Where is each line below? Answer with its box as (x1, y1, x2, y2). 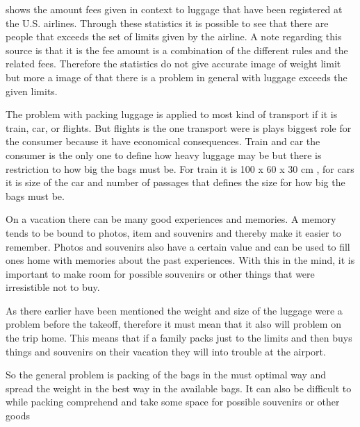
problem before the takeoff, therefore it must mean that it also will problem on (6, 317, 341, 331)
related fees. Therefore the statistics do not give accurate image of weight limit (6, 56, 341, 71)
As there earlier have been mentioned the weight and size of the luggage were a (6, 303, 343, 317)
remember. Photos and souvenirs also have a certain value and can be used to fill (6, 239, 350, 253)
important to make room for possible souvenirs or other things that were (6, 266, 315, 281)
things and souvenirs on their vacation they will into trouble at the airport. (6, 344, 326, 358)
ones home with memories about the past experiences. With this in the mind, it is (6, 253, 355, 267)
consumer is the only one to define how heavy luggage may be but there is (6, 147, 322, 162)
